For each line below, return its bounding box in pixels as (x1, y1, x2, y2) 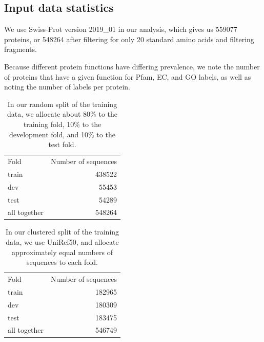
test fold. (48, 139, 76, 150)
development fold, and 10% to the (9, 129, 115, 139)
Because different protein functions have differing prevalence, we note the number (4, 61, 260, 71)
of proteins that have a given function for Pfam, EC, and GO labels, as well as (4, 71, 251, 82)
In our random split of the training (7, 98, 117, 109)
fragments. (4, 44, 37, 55)
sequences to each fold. (26, 257, 98, 267)
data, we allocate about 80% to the (7, 109, 117, 119)
